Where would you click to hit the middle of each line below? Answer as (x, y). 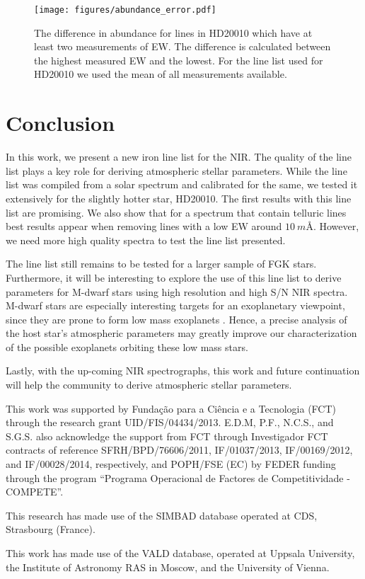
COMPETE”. (35, 492)
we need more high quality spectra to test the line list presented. (146, 240)
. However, (336, 226)
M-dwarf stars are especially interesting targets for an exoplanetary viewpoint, (175, 305)
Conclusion (60, 123)
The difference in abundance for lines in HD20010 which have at (173, 32)
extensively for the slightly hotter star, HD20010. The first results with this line (179, 198)
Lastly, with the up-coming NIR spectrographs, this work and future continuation (183, 371)
